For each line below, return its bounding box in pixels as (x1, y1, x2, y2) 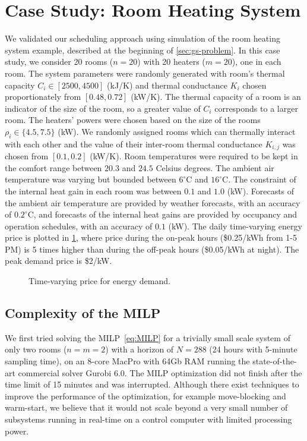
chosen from (5, 150, 49, 162)
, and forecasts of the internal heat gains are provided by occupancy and (33, 208, 297, 220)
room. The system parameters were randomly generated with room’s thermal (5, 67, 285, 79)
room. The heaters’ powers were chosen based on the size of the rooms (5, 114, 261, 126)
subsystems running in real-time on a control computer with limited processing (5, 413, 292, 426)
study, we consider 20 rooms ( (5, 55, 113, 68)
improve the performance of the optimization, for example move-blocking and (5, 389, 286, 402)
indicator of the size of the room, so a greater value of (5, 102, 201, 114)
